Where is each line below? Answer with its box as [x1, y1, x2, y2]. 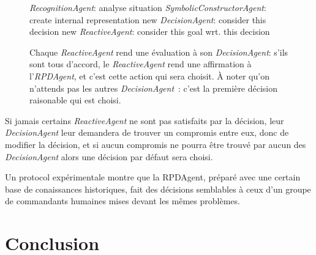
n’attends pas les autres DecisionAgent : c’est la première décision [29, 81, 278, 94]
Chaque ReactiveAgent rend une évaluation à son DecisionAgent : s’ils [29, 45, 288, 58]
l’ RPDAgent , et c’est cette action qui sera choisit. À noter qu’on [29, 69, 269, 82]
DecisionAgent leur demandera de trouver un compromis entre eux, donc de [5, 126, 289, 139]
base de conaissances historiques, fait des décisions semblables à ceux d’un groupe [5, 182, 311, 195]
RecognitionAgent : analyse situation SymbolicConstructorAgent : [29, 1, 266, 13]
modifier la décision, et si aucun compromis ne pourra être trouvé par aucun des [5, 138, 306, 150]
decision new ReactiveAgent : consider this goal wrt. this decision [29, 25, 270, 38]
